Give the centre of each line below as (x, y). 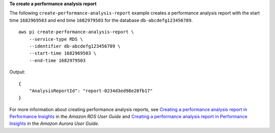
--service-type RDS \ (56, 39)
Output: (17, 72)
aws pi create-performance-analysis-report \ (76, 32)
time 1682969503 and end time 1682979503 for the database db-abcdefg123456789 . (101, 20)
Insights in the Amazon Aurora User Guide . (54, 124)
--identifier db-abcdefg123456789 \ (75, 46)
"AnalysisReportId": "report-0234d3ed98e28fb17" (91, 91)
